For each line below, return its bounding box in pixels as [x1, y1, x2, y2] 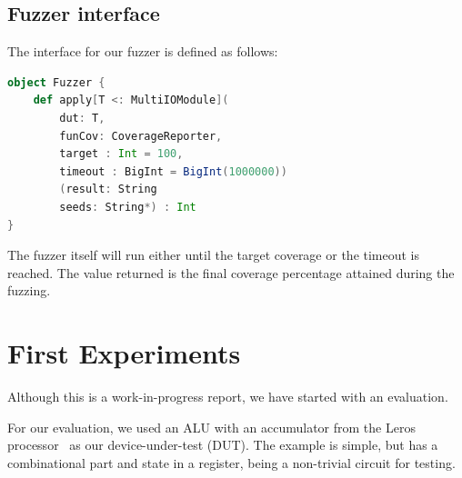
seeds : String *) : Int [59, 200, 196, 214]
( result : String [59, 183, 157, 196]
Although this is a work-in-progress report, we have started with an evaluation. [7, 387, 448, 406]
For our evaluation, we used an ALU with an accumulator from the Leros [7, 417, 416, 436]
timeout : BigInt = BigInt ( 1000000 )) [59, 164, 287, 178]
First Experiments [7, 334, 241, 372]
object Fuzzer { [7, 75, 105, 89]
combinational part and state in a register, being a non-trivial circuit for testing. [7, 453, 456, 472]
